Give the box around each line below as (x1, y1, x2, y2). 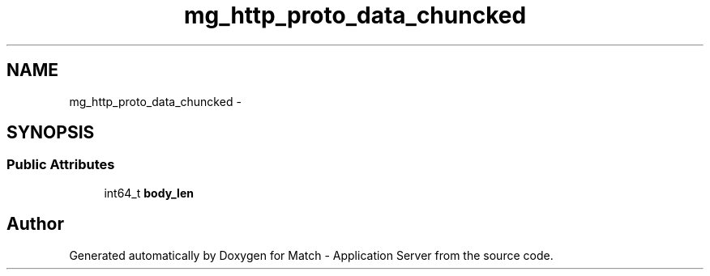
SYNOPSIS (6, 122, 95, 143)
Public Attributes (6, 156, 115, 173)
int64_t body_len (104, 185, 194, 200)
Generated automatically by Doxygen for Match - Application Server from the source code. (69, 248, 554, 262)
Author (6, 214, 64, 235)
